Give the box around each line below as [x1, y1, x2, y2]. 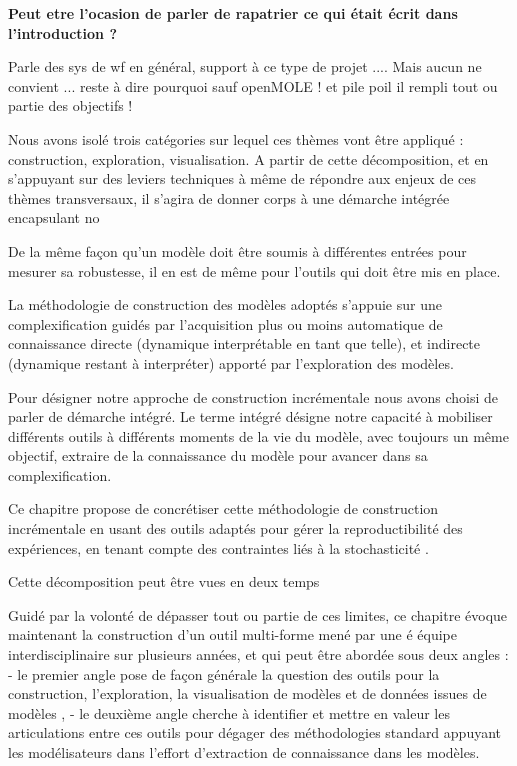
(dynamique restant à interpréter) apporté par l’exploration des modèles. [8, 352, 454, 373]
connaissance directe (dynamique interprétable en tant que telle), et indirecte [8, 333, 481, 354]
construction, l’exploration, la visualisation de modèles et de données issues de [8, 683, 487, 704]
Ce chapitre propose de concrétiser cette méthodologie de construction [8, 498, 439, 519]
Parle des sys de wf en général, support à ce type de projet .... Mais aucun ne [8, 56, 482, 77]
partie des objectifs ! [8, 95, 133, 116]
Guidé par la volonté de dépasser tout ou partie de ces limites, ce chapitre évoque [8, 604, 508, 625]
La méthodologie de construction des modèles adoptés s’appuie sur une [8, 294, 442, 315]
